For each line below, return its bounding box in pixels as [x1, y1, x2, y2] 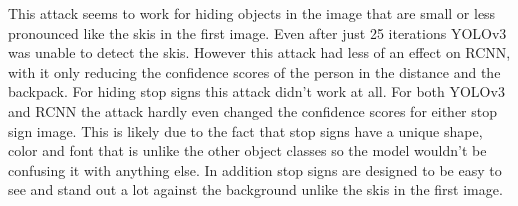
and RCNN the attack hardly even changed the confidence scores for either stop [8, 100, 497, 121]
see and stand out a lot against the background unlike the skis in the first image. [8, 179, 503, 200]
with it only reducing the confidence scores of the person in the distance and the [8, 61, 501, 82]
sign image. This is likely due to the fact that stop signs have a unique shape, [8, 120, 483, 141]
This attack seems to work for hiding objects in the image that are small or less [8, 3, 496, 23]
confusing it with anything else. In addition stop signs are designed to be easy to [8, 159, 502, 180]
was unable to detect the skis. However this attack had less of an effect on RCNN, [8, 42, 511, 63]
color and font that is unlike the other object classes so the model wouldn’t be [8, 140, 487, 161]
